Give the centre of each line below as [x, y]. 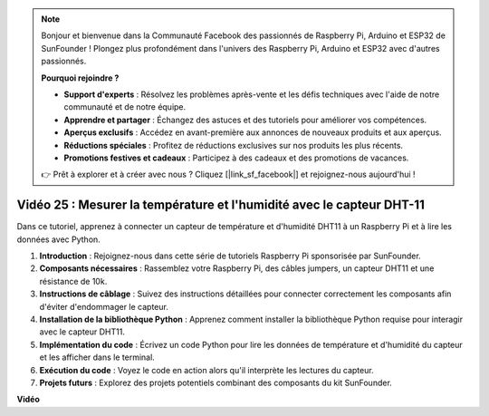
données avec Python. [59, 239]
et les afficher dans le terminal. [97, 357]
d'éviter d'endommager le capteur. [104, 306]
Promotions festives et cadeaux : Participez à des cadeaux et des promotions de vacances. [236, 158]
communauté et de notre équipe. [125, 107]
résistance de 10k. [73, 281]
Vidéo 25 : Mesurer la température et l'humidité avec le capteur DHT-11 [221, 205]
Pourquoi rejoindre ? [80, 78]
